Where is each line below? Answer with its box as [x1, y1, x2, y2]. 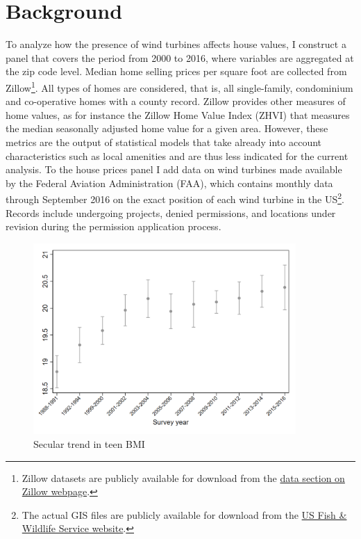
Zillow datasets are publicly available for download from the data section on [22, 470, 345, 485]
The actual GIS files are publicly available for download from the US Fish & [22, 507, 347, 522]
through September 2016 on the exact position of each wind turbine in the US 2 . [6, 190, 344, 206]
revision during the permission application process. [6, 219, 221, 234]
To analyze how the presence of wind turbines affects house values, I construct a [6, 37, 346, 51]
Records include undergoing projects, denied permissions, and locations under [6, 205, 336, 220]
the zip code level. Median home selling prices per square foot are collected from [6, 64, 347, 79]
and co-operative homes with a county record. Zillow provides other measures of [6, 94, 346, 108]
